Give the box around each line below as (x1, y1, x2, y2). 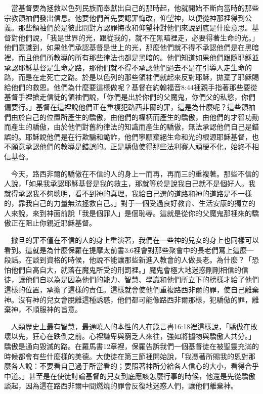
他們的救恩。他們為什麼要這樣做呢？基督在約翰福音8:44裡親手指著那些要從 (11, 81, 257, 92)
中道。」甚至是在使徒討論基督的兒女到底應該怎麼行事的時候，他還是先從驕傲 (4, 370, 255, 381)
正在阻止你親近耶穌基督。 (11, 217, 96, 228)
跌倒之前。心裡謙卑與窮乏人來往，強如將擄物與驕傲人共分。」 (53, 331, 255, 341)
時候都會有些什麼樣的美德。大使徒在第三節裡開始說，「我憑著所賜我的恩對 (4, 351, 248, 361)
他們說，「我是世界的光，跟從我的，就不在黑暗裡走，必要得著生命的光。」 (18, 32, 259, 42)
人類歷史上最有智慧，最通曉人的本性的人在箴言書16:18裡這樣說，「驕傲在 (11, 321, 250, 331)
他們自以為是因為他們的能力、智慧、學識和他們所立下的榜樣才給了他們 (25, 274, 259, 285)
